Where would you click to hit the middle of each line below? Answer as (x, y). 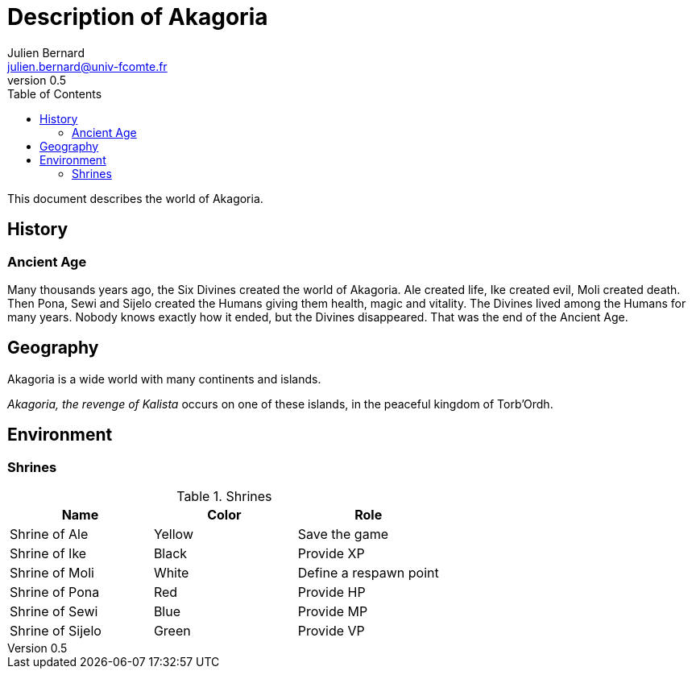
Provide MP (333, 612)
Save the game (343, 534)
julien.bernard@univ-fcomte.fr (87, 66)
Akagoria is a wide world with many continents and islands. (164, 379)
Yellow (173, 534)
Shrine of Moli (52, 573)
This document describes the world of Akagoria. (135, 198)
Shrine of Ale (49, 534)
